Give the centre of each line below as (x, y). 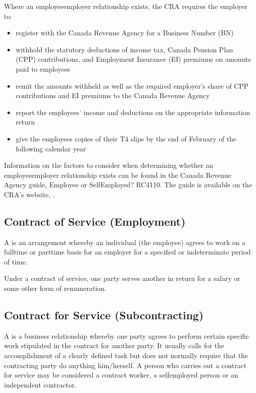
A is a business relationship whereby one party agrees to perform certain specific (127, 335)
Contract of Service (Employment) (95, 221)
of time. (16, 261)
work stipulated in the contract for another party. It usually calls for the (114, 345)
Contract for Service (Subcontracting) (104, 315)
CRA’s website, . (30, 194)
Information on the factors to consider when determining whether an (109, 165)
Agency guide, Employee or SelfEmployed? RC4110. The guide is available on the (128, 185)
